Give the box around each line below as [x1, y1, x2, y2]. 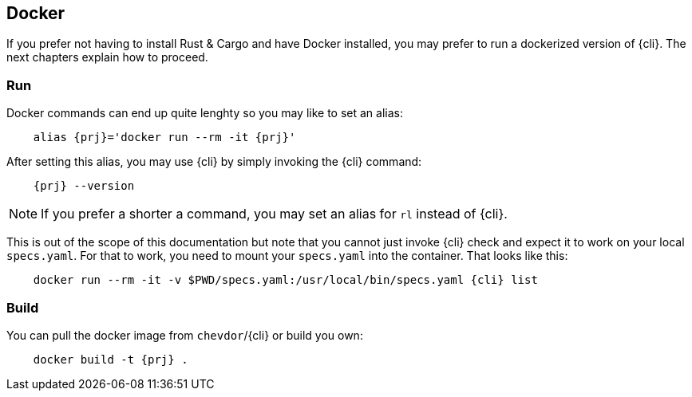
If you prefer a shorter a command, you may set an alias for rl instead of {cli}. [41, 206, 508, 222]
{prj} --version [33, 179, 135, 193]
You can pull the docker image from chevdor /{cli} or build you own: [6, 328, 363, 342]
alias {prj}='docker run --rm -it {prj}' [33, 131, 296, 144]
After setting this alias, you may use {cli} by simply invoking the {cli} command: [6, 155, 422, 169]
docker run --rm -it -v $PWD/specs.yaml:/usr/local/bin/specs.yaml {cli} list [33, 273, 538, 287]
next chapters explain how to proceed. [6, 50, 208, 65]
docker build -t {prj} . [33, 352, 188, 366]
